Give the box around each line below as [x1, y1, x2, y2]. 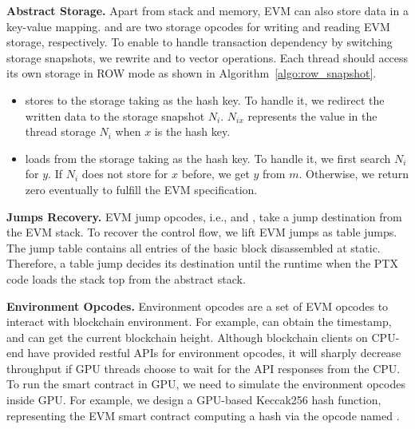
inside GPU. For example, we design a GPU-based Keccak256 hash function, [6, 391, 381, 408]
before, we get [181, 165, 250, 182]
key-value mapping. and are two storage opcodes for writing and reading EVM [6, 18, 390, 34]
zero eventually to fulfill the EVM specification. [25, 181, 258, 197]
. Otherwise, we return [298, 165, 409, 182]
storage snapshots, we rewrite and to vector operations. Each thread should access [6, 49, 409, 66]
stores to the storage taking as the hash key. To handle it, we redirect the [25, 91, 385, 108]
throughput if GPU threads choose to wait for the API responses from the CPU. [6, 359, 401, 376]
